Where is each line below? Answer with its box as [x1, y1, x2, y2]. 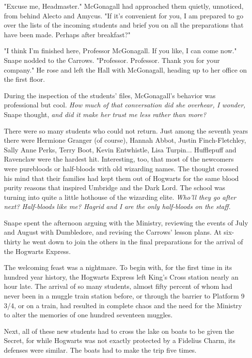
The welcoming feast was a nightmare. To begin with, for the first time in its [4, 262, 232, 272]
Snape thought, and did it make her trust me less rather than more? [4, 109, 206, 119]
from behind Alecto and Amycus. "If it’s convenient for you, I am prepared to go [4, 10, 243, 20]
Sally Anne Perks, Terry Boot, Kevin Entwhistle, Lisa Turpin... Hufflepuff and [4, 144, 236, 154]
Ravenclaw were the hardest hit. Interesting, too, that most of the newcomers [4, 154, 234, 164]
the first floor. [4, 74, 45, 84]
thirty [4, 237, 21, 247]
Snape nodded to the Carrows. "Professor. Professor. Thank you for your [4, 55, 220, 65]
